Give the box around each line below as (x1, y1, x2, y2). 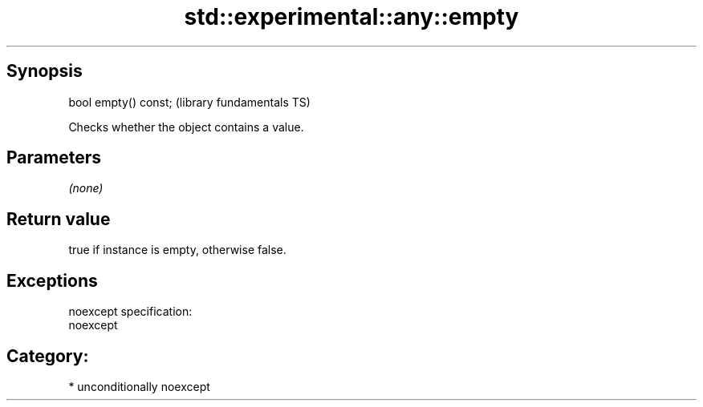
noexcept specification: (68, 304, 193, 319)
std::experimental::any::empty (184, 3, 519, 30)
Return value (6, 208, 111, 229)
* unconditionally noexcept (68, 379, 210, 393)
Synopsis (6, 61, 83, 82)
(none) (68, 181, 104, 195)
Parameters (6, 147, 101, 168)
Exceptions (6, 270, 98, 291)
